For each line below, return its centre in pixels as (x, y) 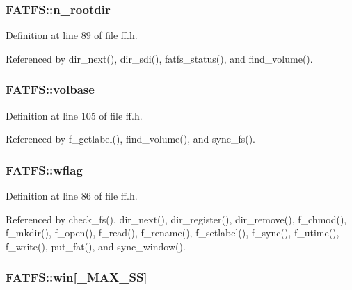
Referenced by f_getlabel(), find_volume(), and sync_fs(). (130, 139)
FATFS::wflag (44, 169)
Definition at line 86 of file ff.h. (72, 196)
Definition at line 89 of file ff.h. (72, 35)
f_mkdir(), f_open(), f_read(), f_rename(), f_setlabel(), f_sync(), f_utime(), (173, 233)
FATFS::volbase (50, 89)
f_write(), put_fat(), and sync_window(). (96, 246)
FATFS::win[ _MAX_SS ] (77, 277)
